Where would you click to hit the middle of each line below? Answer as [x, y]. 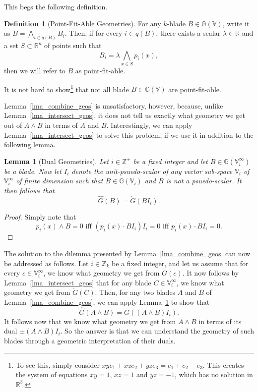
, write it [236, 23]
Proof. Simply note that [40, 216]
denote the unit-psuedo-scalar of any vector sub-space [152, 171]
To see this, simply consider [58, 364]
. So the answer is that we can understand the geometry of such [157, 331]
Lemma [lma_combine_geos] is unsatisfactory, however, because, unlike [114, 105]
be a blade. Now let [33, 171]
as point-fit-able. [100, 70]
